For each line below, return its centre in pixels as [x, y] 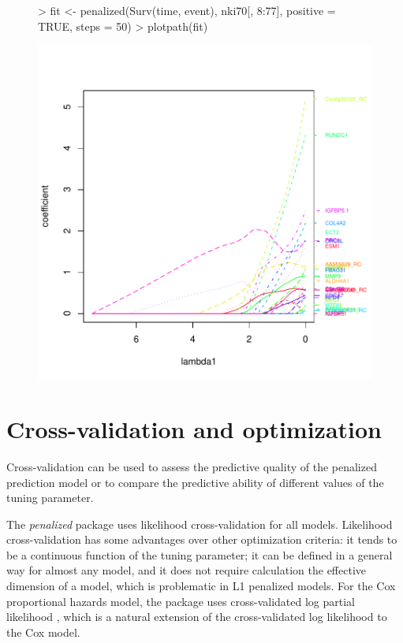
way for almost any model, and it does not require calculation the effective [187, 570]
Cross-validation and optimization [194, 428]
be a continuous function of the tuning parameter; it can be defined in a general [200, 554]
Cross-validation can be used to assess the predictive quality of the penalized [192, 466]
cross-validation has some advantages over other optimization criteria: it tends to [202, 539]
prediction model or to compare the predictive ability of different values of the [195, 482]
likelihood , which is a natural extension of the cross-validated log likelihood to [197, 617]
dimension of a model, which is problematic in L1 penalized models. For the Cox [201, 586]
